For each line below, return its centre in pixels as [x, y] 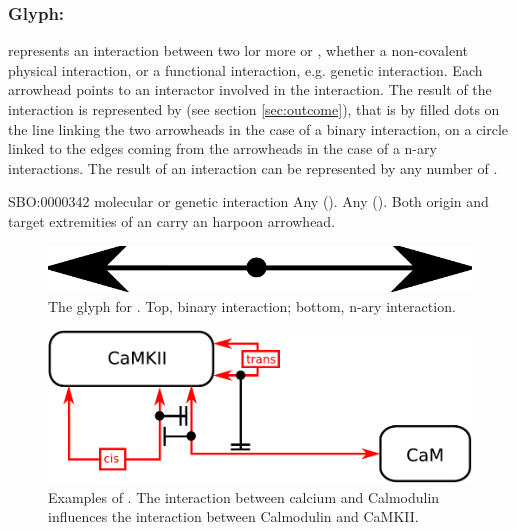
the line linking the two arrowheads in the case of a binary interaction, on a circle [258, 128]
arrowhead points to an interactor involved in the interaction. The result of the [250, 89]
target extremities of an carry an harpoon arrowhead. [172, 220]
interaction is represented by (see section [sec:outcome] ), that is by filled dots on [254, 109]
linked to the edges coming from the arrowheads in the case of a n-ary [222, 148]
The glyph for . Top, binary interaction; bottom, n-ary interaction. [252, 305]
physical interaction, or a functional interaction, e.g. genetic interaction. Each [245, 69]
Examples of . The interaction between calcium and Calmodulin [244, 496]
